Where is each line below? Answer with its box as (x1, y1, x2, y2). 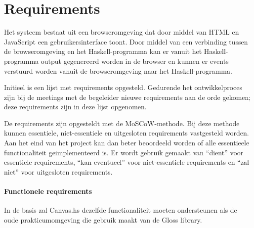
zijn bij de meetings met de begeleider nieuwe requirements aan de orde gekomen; (4, 91, 251, 102)
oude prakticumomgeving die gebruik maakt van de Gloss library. (4, 214, 202, 225)
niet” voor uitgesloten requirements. (4, 166, 113, 177)
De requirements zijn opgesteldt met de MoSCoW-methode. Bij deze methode (4, 118, 240, 128)
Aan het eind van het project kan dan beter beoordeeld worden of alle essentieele (4, 137, 250, 148)
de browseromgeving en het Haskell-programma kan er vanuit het (4, 46, 202, 56)
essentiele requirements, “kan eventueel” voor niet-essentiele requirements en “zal (4, 157, 250, 167)
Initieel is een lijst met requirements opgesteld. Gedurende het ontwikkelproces (4, 82, 243, 92)
